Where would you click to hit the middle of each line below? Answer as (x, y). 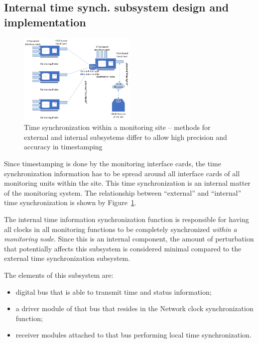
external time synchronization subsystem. (67, 258)
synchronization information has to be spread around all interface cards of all (122, 173)
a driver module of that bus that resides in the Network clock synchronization (134, 308)
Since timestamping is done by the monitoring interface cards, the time (113, 164)
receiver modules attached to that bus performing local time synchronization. (133, 335)
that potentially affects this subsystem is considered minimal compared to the (123, 248)
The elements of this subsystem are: (59, 275)
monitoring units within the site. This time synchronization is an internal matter (127, 183)
